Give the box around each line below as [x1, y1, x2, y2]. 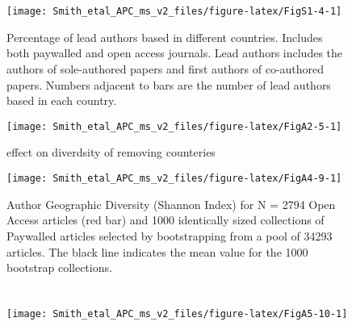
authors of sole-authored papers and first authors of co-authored [6, 61, 325, 77]
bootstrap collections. [6, 259, 112, 276]
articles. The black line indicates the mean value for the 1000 [6, 243, 308, 260]
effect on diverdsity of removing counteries [6, 144, 216, 161]
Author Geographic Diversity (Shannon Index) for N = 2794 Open [6, 195, 336, 212]
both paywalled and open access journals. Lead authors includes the [6, 44, 343, 61]
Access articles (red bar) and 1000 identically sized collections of [6, 211, 325, 228]
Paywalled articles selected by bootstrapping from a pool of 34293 [6, 227, 333, 244]
